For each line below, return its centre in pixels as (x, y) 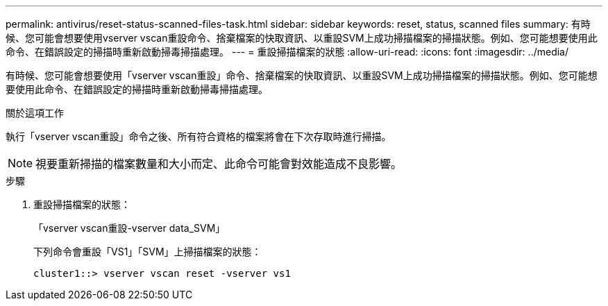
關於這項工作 (35, 113)
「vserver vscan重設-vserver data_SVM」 (129, 228)
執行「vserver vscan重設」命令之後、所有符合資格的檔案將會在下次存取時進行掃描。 (199, 136)
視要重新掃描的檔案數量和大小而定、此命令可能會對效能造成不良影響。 (219, 164)
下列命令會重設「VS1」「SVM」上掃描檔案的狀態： (147, 252)
